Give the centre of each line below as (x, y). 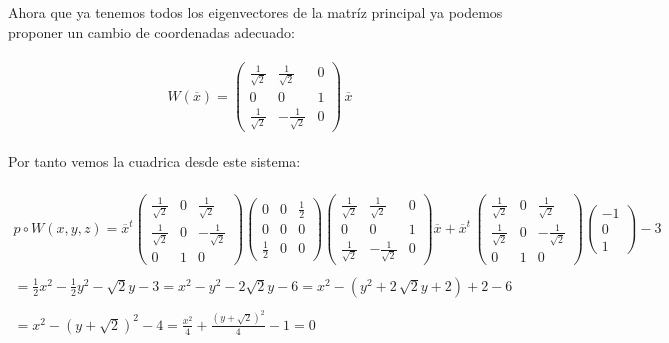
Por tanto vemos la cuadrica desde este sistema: (154, 160)
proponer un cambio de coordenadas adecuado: (151, 31)
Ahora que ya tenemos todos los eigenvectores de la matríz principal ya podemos (255, 12)
